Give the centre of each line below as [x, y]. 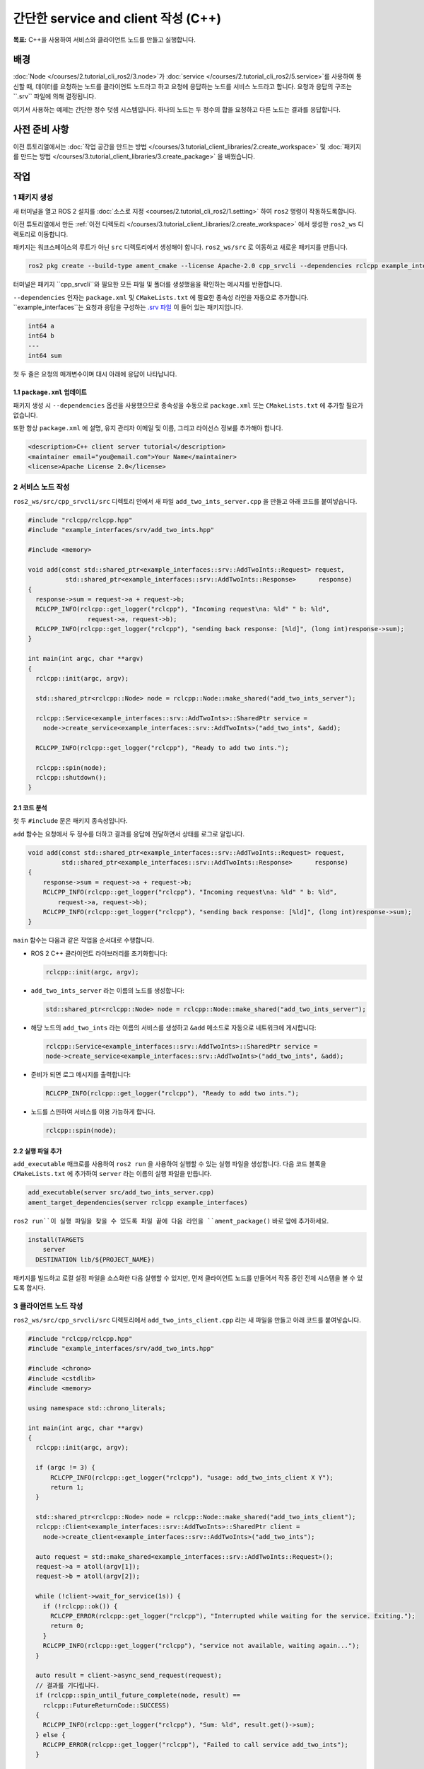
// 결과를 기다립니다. [68, 1685]
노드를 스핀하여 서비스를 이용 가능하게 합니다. [93, 1112]
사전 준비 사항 [41, 130]
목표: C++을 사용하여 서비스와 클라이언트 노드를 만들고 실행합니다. [104, 40]
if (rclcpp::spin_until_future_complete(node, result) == [138, 1695]
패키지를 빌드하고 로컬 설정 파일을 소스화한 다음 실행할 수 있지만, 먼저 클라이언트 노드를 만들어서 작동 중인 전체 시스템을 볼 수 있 [188, 1278]
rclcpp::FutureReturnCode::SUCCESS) [106, 1705]
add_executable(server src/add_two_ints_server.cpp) [121, 1193]
